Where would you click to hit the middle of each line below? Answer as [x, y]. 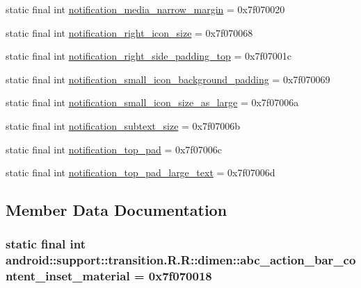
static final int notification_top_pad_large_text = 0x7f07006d [141, 172]
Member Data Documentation [117, 210]
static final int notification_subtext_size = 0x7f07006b [123, 125]
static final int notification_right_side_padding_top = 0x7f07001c [149, 56]
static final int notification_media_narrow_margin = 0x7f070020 [145, 9]
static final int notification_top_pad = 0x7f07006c [114, 149]
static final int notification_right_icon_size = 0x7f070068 [129, 32]
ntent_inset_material [68, 276]
